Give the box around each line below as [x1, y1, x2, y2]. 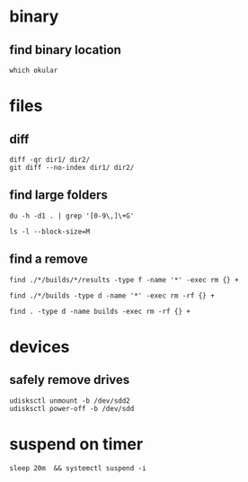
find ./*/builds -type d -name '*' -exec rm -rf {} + [9, 290, 216, 300]
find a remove [9, 252, 88, 267]
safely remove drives [9, 372, 130, 388]
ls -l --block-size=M [9, 227, 91, 236]
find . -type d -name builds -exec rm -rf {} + [9, 307, 191, 316]
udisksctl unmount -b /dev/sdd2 [9, 396, 130, 406]
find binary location [9, 42, 121, 58]
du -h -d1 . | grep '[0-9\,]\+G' [9, 211, 135, 220]
